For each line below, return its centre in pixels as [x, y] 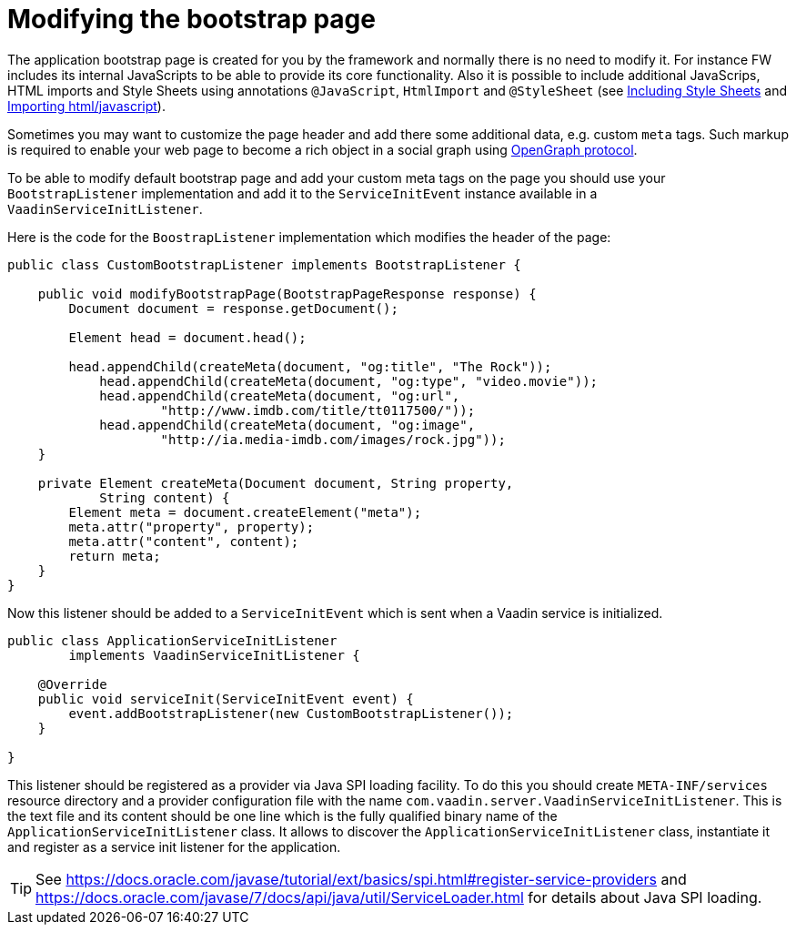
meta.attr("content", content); [184, 541]
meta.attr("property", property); [191, 527]
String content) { [165, 497]
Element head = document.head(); [187, 337]
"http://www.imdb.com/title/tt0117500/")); [318, 410]
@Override [72, 684]
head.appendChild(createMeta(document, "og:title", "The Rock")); [310, 366]
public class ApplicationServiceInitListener [172, 640]
